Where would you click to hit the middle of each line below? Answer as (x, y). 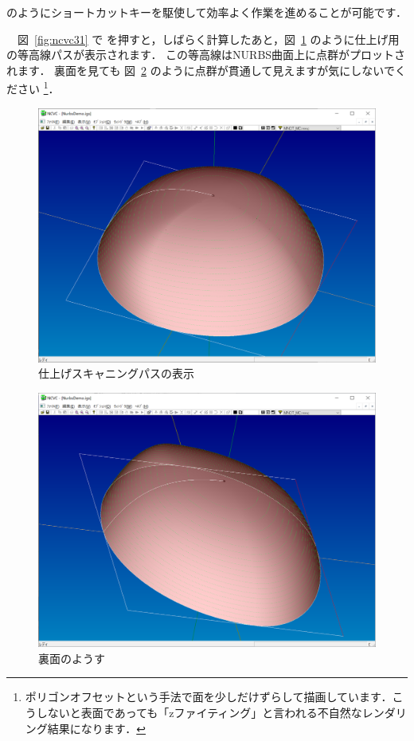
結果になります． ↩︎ (96, 728)
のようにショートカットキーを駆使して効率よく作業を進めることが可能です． (207, 12)
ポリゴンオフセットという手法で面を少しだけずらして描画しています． (209, 697)
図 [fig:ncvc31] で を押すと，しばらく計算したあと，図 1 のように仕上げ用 (208, 39)
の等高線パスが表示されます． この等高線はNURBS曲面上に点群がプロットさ (206, 55)
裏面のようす (72, 658)
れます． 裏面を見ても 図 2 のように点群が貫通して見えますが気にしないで (201, 70)
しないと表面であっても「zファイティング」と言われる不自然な (199, 713)
